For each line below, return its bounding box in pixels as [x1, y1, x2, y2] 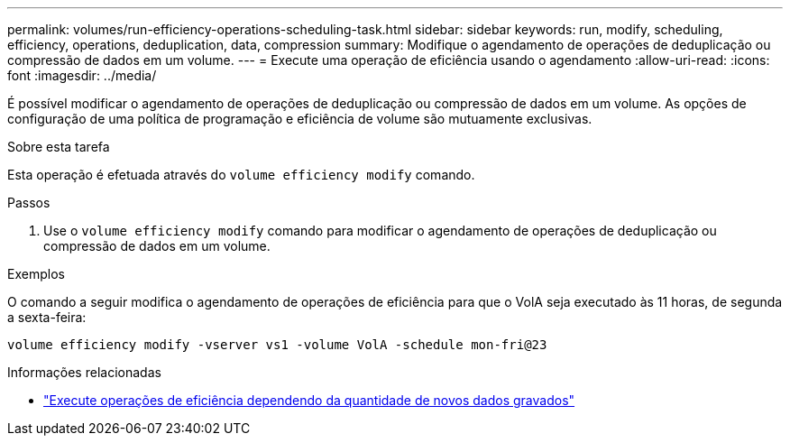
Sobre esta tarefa [7, 139, 110, 154]
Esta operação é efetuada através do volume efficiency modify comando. [7, 167, 475, 182]
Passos [7, 195, 51, 210]
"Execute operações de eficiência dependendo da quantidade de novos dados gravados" [43, 392, 575, 408]
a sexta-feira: [7, 309, 87, 325]
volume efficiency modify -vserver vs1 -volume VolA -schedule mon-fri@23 [7, 337, 547, 352]
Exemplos [7, 266, 65, 281]
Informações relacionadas [7, 365, 161, 380]
